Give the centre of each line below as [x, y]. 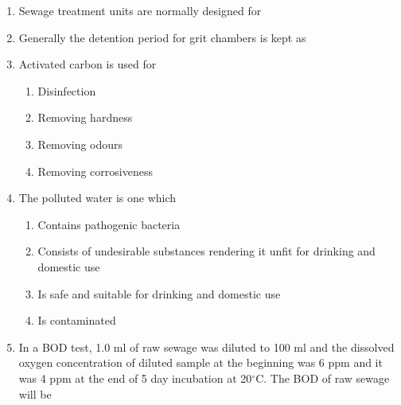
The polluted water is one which [97, 198]
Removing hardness [85, 117]
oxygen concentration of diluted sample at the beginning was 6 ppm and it [200, 362]
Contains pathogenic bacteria [109, 224]
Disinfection [67, 90]
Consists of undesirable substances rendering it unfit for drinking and [206, 251]
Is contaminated [77, 320]
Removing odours [80, 144]
